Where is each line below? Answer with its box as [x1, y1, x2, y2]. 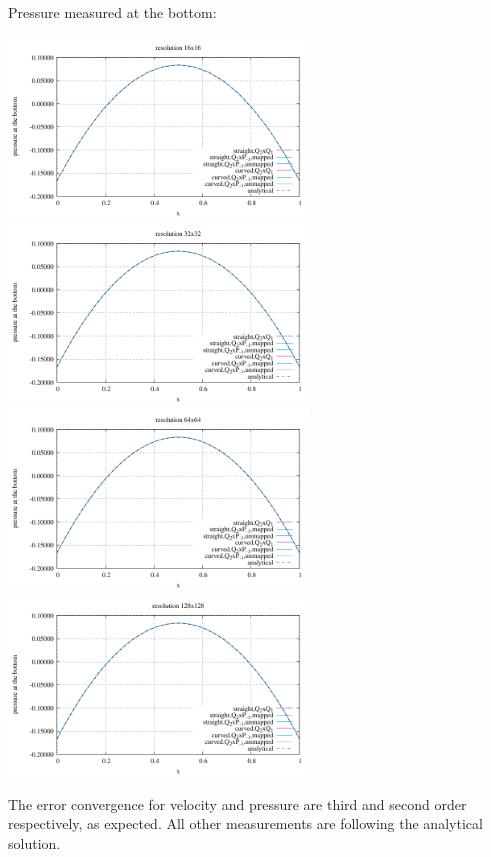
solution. [8, 832, 61, 853]
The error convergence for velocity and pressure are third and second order [8, 793, 467, 814]
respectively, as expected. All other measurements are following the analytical [8, 813, 483, 834]
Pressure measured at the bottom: [8, 2, 217, 22]
